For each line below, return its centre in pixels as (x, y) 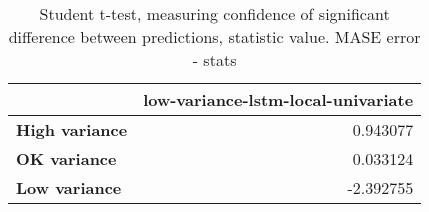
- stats (214, 59)
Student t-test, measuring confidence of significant (214, 13)
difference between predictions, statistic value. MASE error (214, 36)
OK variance (66, 158)
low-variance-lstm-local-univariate (278, 99)
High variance (72, 129)
